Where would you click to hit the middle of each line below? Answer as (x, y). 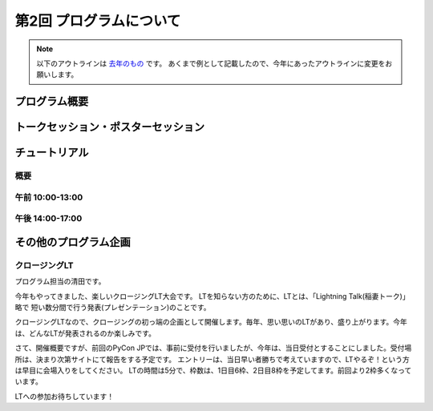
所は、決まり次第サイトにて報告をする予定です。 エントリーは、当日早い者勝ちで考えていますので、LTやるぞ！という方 (212, 359)
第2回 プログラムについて (98, 21)
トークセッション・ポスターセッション (109, 127)
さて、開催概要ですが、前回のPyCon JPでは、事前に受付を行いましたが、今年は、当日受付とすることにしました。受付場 (213, 348)
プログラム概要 (52, 101)
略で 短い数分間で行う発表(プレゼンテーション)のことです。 (113, 307)
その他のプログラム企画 (73, 242)
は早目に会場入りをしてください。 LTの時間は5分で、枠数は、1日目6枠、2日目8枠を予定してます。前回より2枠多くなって (213, 370)
